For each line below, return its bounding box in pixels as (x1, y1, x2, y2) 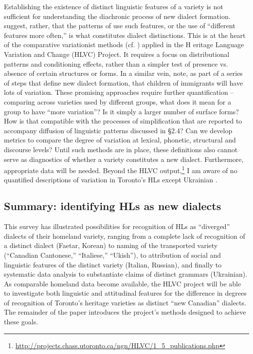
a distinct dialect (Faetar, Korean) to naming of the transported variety (4, 240, 218, 250)
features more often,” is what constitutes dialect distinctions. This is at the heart (4, 30, 246, 40)
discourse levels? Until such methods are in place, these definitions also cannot (4, 144, 238, 154)
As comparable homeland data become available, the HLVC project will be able (4, 278, 241, 288)
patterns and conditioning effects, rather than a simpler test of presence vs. (4, 58, 228, 69)
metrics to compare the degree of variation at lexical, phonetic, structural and (4, 135, 236, 145)
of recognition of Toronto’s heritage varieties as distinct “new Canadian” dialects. (4, 297, 246, 307)
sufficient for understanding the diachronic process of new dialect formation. (4, 11, 231, 21)
